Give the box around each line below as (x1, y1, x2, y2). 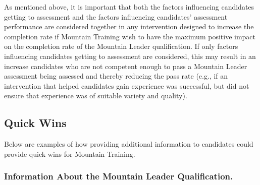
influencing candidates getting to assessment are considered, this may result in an (4, 50, 256, 61)
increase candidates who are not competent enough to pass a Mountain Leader (4, 60, 247, 71)
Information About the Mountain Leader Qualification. (4, 170, 233, 182)
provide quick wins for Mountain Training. (4, 148, 135, 159)
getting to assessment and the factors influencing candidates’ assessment (4, 11, 228, 22)
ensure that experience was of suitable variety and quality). (4, 90, 187, 101)
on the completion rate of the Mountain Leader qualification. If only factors (4, 41, 238, 51)
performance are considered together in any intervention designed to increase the (4, 21, 254, 32)
